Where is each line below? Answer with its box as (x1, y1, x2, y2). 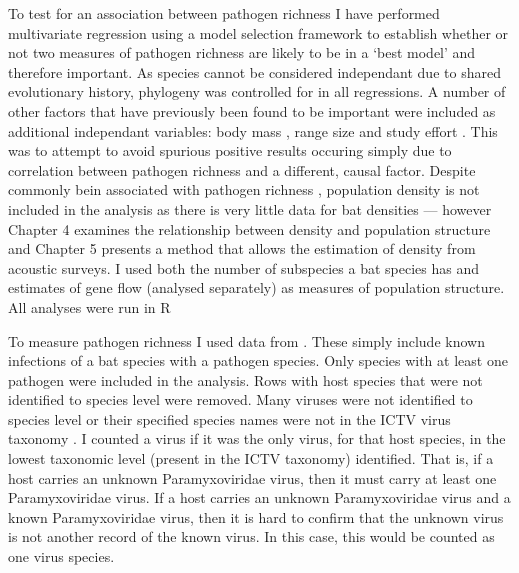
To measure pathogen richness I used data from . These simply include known (8, 330, 485, 351)
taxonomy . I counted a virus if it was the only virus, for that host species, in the (8, 428, 506, 449)
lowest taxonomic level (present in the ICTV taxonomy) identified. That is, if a (8, 448, 494, 469)
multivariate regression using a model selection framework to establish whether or (8, 22, 509, 43)
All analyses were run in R (8, 296, 171, 317)
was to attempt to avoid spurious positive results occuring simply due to (8, 140, 452, 161)
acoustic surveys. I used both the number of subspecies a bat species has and (8, 257, 479, 278)
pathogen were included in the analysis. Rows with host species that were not (8, 369, 483, 390)
